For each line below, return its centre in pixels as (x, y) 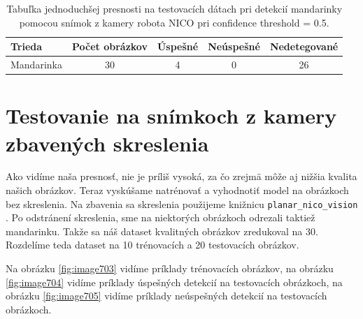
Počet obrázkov (109, 46)
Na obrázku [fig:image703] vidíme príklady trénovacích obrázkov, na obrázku (170, 268)
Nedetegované (304, 46)
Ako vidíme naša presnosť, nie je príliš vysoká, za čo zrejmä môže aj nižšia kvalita (181, 176)
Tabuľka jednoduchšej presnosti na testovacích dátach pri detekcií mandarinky (175, 8)
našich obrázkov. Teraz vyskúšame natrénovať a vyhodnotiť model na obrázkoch (177, 190)
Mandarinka (36, 65)
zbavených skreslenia (107, 143)
